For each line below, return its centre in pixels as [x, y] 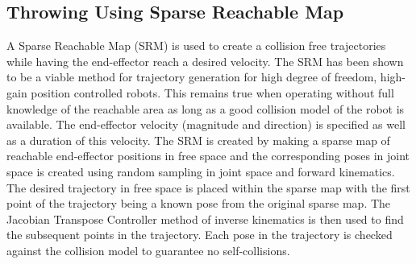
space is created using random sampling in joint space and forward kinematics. [201, 171]
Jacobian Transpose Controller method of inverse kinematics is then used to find [205, 219]
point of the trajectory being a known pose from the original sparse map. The [199, 203]
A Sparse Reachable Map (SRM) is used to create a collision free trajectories [196, 45]
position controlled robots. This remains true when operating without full [212, 92]
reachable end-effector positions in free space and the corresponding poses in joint [208, 156]
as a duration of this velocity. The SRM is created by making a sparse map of [198, 140]
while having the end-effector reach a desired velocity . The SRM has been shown [205, 61]
